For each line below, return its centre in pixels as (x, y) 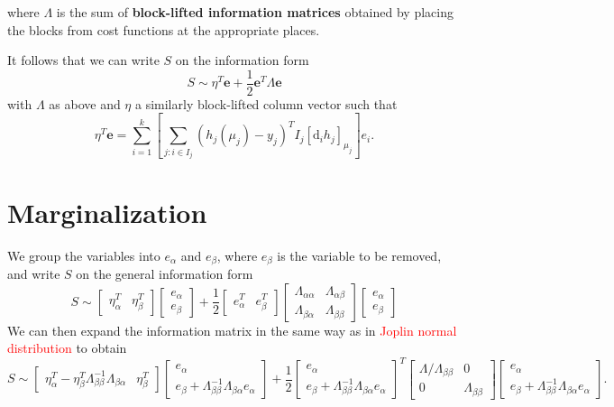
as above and (85, 103)
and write (34, 273)
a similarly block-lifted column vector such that (266, 103)
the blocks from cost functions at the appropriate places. (164, 29)
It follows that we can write (83, 60)
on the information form (242, 60)
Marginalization (107, 212)
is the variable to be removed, (359, 255)
